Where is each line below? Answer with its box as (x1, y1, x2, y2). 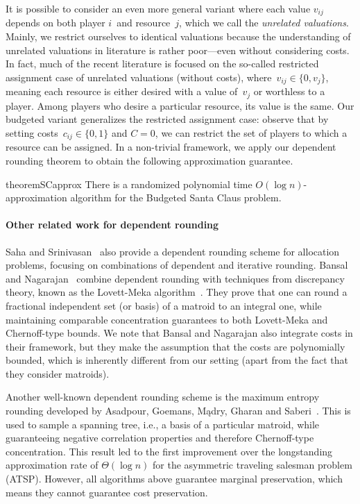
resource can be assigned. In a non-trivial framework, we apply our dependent (6, 140, 336, 154)
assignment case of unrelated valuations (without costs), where (6, 69, 272, 84)
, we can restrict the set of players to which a (155, 125, 348, 140)
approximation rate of (6, 457, 98, 472)
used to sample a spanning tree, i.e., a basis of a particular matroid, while (6, 417, 320, 431)
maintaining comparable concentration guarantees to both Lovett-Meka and (6, 312, 328, 326)
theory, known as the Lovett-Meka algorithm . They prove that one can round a (6, 285, 348, 299)
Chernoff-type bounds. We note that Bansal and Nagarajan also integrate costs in (6, 326, 353, 340)
